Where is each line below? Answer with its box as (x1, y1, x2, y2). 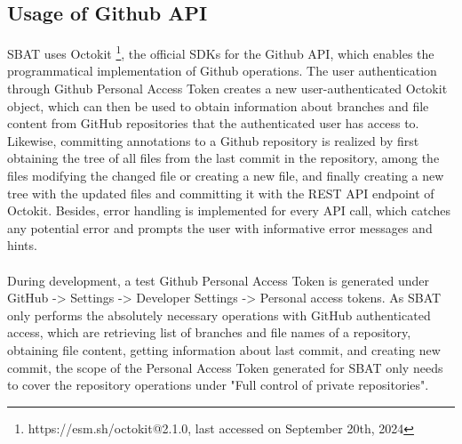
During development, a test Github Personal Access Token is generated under (7, 270, 430, 289)
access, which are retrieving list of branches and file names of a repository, (7, 323, 411, 342)
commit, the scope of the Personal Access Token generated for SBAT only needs (7, 358, 443, 376)
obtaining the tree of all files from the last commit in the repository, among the (7, 149, 440, 167)
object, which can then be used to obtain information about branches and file (7, 96, 429, 115)
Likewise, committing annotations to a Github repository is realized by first (7, 131, 419, 149)
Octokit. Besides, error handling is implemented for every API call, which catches (7, 201, 451, 220)
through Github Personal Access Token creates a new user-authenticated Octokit (7, 79, 448, 98)
